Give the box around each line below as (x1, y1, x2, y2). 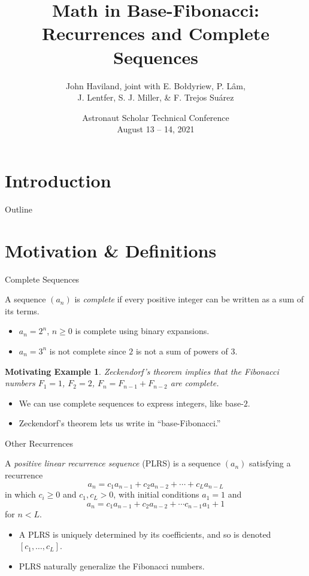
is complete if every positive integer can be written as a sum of (74, 293, 304, 305)
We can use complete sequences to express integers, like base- (19, 396, 244, 409)
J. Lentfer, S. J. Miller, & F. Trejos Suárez (77, 91, 234, 104)
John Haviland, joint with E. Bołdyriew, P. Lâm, (66, 79, 246, 92)
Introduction (5, 168, 111, 192)
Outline (5, 202, 32, 215)
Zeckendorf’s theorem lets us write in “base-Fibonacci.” (19, 417, 221, 429)
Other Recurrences (5, 436, 73, 449)
